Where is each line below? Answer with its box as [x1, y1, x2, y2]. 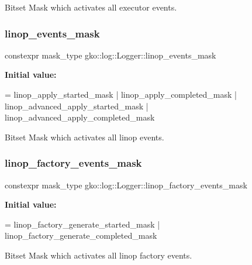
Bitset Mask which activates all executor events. [5, 1, 177, 13]
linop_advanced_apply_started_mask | [5, 99, 149, 112]
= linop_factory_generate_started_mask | [5, 218, 160, 230]
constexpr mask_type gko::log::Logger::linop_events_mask [5, 49, 216, 61]
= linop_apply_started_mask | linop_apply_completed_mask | [5, 88, 237, 100]
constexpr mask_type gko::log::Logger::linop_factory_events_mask [5, 178, 247, 191]
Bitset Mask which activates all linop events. [5, 130, 164, 143]
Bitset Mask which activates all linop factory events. [5, 249, 192, 261]
